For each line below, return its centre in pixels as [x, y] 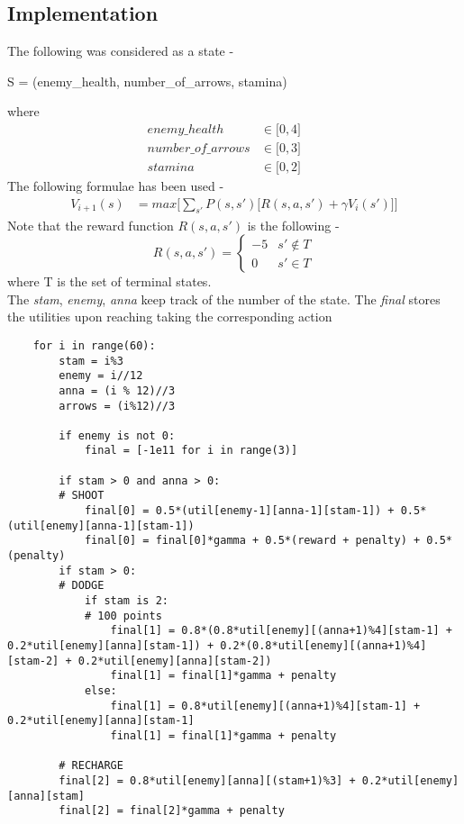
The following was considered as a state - [121, 51]
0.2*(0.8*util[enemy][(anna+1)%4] [323, 646]
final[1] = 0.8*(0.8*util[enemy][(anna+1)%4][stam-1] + [281, 631]
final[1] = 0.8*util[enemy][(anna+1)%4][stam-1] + [265, 706]
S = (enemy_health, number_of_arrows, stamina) [147, 81]
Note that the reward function [91, 225]
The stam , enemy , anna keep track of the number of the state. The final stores [224, 299]
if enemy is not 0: [117, 435]
